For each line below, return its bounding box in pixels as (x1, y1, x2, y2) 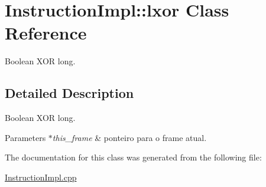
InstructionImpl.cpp (5, 170, 77, 183)
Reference (5, 21, 87, 45)
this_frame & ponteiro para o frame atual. (52, 131, 207, 143)
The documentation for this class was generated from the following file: (5, 151, 262, 163)
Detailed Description (5, 84, 134, 102)
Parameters (5, 131, 46, 143)
